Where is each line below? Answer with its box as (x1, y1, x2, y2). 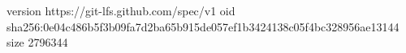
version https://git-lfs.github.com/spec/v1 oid (6, 2, 235, 18)
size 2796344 (6, 34, 68, 51)
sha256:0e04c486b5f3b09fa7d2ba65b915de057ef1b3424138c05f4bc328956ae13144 (6, 18, 400, 35)
